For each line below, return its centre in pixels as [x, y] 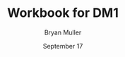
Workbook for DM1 [63, 13]
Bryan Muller [63, 32]
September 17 [63, 46]
